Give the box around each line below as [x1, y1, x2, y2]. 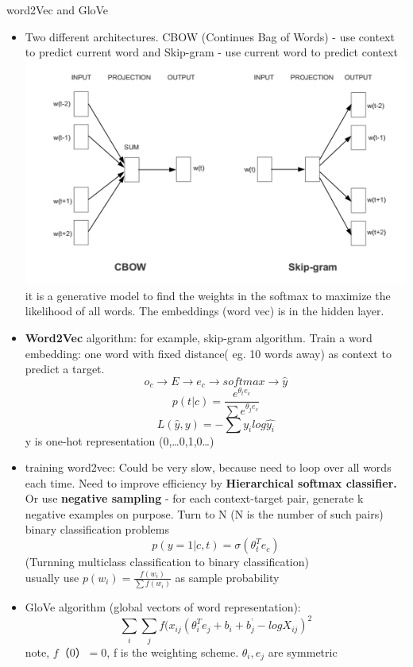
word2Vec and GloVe [6, 2, 109, 17]
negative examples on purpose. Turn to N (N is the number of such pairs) [25, 505, 384, 522]
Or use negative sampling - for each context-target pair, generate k [25, 490, 364, 507]
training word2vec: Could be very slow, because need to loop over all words [25, 459, 392, 476]
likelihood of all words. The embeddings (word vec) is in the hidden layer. [25, 303, 384, 319]
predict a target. [25, 360, 105, 377]
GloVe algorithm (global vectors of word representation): [25, 599, 301, 615]
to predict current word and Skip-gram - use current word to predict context [25, 44, 398, 60]
